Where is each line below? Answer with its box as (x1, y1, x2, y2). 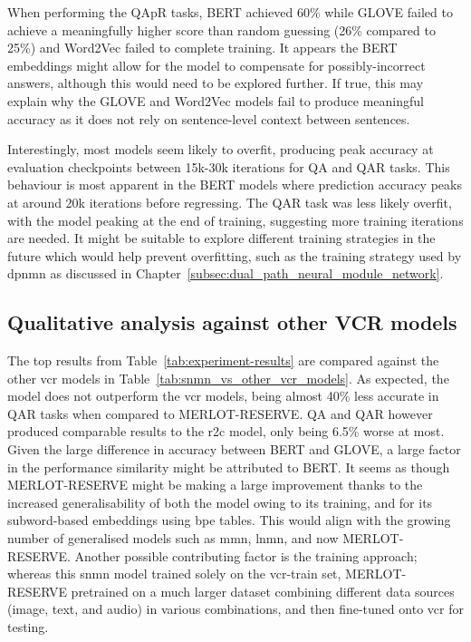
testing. (7, 618, 49, 637)
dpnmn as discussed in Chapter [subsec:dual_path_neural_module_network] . (7, 264, 444, 283)
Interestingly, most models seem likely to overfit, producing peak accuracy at (7, 140, 434, 159)
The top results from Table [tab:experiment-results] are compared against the (7, 351, 439, 370)
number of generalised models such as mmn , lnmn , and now (7, 529, 339, 548)
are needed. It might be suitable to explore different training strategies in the (7, 229, 436, 248)
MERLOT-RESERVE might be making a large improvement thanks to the (7, 475, 423, 494)
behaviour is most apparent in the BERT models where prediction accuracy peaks (7, 175, 462, 194)
